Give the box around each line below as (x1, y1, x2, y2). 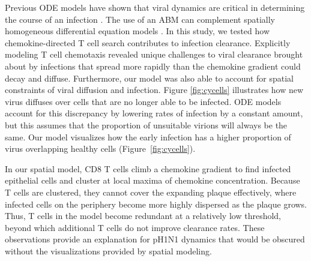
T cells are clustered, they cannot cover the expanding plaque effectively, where (5, 185, 297, 198)
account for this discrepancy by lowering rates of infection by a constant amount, (5, 107, 303, 119)
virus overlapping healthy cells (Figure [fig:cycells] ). (5, 142, 196, 155)
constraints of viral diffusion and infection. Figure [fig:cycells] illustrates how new (5, 83, 304, 96)
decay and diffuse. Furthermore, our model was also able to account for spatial (5, 71, 294, 84)
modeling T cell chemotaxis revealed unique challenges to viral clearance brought (5, 48, 303, 61)
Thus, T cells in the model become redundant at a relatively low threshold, (5, 209, 281, 222)
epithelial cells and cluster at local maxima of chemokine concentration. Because (5, 174, 300, 187)
